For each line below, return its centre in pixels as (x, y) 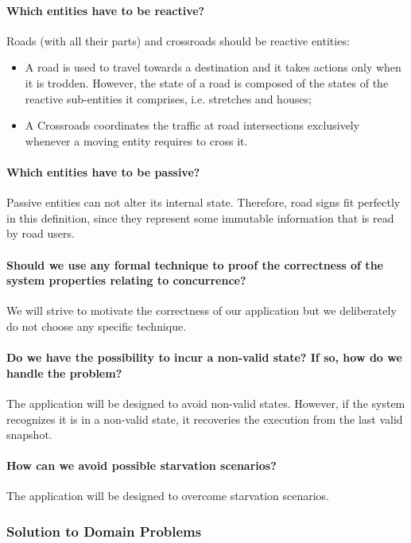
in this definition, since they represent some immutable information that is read (200, 217)
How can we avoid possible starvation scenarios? (142, 465)
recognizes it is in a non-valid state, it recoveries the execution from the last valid (205, 419)
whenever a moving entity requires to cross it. (136, 140)
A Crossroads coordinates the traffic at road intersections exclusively (192, 125)
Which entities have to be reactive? (106, 10)
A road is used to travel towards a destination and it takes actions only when (213, 67)
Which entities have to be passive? (103, 171)
